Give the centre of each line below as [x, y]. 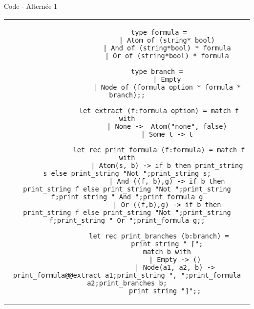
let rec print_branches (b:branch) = [159, 236]
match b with [167, 251]
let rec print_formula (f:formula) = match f [159, 150]
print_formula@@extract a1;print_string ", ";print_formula [127, 275]
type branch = [157, 71]
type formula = [159, 32]
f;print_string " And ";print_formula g [127, 197]
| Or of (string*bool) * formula [167, 56]
